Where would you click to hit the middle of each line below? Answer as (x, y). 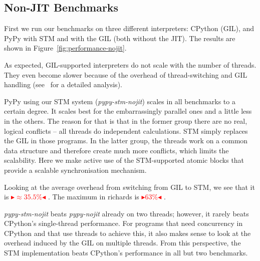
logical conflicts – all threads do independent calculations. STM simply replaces (126, 130)
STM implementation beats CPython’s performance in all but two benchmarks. (126, 253)
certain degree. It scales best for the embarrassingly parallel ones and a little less (128, 111)
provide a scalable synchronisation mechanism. (75, 170)
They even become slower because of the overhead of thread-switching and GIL (126, 74)
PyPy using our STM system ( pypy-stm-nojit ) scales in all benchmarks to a (120, 101)
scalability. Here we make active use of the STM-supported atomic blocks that (124, 160)
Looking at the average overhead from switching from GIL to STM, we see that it (129, 187)
